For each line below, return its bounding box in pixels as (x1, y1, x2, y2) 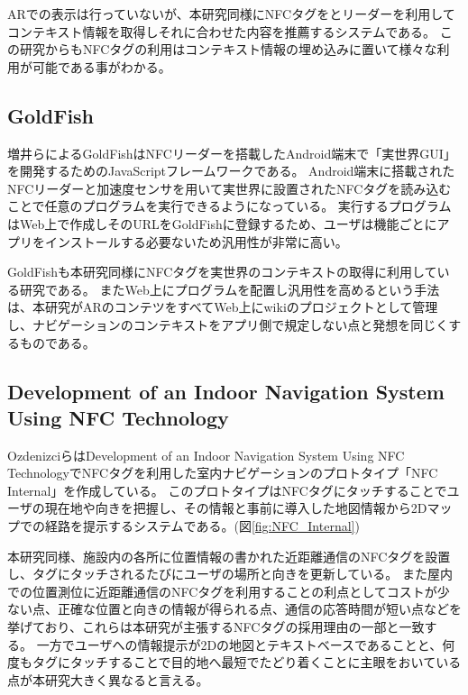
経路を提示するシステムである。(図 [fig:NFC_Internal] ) (44, 517, 360, 535)
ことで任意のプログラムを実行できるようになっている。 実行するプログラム (7, 197, 452, 215)
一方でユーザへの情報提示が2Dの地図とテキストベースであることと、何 (36, 635, 455, 654)
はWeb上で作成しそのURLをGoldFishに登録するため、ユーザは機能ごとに (7, 214, 437, 233)
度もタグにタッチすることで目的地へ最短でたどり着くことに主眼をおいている (7, 653, 462, 672)
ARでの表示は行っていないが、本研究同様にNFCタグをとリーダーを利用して (7, 5, 455, 23)
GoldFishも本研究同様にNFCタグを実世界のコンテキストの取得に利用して (7, 262, 437, 281)
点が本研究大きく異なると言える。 (7, 670, 209, 689)
